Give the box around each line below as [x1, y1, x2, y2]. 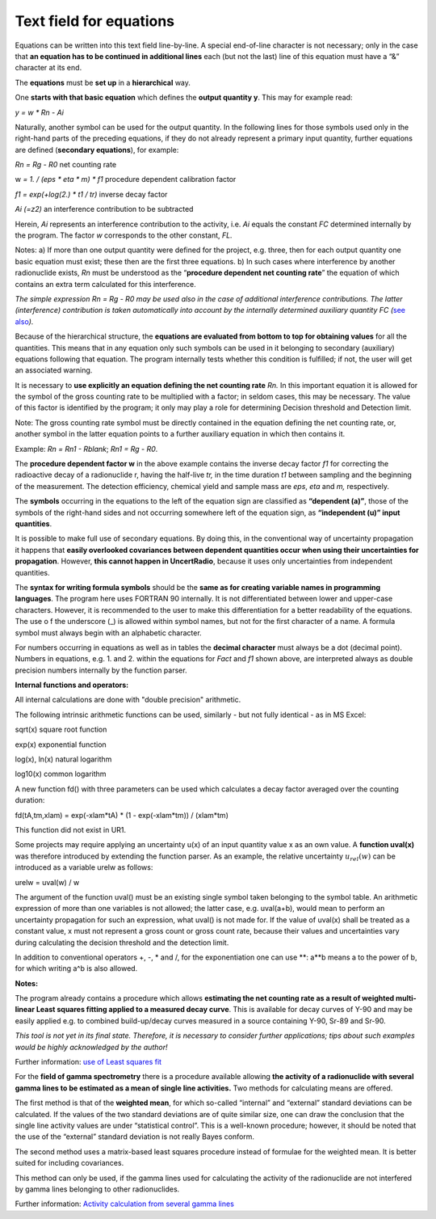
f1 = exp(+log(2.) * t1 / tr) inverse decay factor [15, 189, 168, 199]
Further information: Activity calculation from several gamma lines [15, 1199, 234, 1208]
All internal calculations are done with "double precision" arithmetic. [15, 695, 241, 705]
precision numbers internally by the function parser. [15, 665, 187, 675]
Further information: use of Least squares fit [15, 1057, 161, 1067]
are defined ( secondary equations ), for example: [15, 145, 179, 154]
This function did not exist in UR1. [15, 825, 127, 834]
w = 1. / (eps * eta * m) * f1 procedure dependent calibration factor [15, 175, 237, 184]
